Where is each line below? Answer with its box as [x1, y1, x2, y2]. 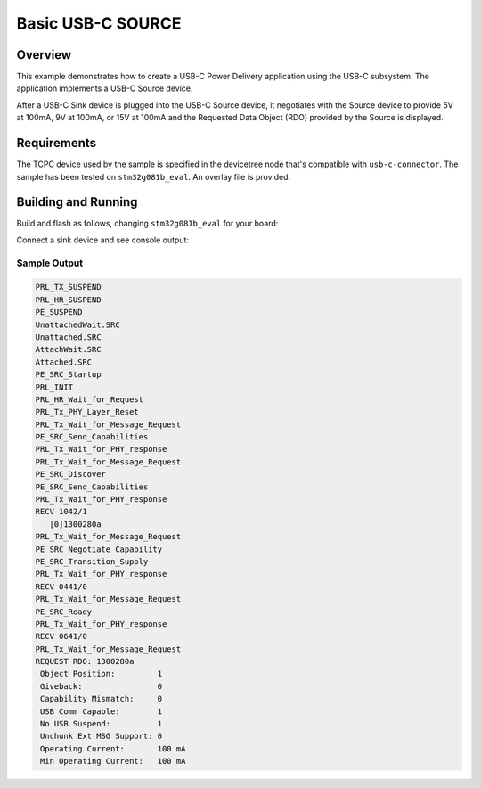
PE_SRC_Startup [35, 370, 102, 380]
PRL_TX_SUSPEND [35, 282, 102, 292]
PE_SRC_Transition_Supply [35, 556, 149, 566]
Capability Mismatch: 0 [40, 694, 163, 704]
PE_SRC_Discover [35, 469, 107, 480]
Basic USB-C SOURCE [16, 13, 182, 33]
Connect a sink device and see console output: [16, 234, 190, 245]
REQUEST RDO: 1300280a [35, 656, 135, 667]
